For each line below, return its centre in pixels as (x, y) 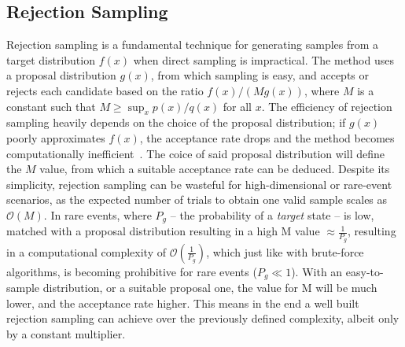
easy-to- (364, 271)
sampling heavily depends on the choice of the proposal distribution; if (176, 122)
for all (237, 106)
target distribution (51, 59)
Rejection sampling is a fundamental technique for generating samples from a (193, 44)
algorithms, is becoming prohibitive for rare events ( (132, 271)
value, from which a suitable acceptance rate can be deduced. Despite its (215, 169)
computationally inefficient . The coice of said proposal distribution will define (196, 153)
